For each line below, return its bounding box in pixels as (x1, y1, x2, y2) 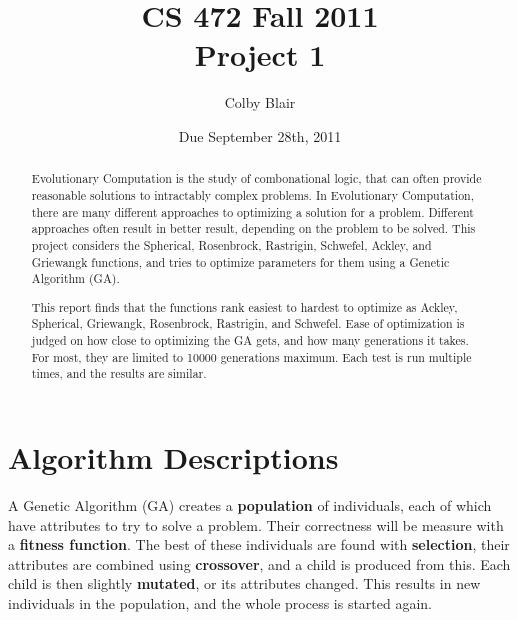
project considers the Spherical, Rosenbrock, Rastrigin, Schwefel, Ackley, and (31, 236, 432, 253)
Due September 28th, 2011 (178, 125, 342, 146)
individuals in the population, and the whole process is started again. (8, 592, 433, 613)
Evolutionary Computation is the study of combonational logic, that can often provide (31, 170, 482, 187)
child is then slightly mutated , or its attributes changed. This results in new (8, 573, 481, 594)
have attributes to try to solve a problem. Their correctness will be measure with (8, 514, 504, 535)
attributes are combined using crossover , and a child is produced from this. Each (8, 553, 511, 574)
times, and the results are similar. (31, 365, 207, 382)
